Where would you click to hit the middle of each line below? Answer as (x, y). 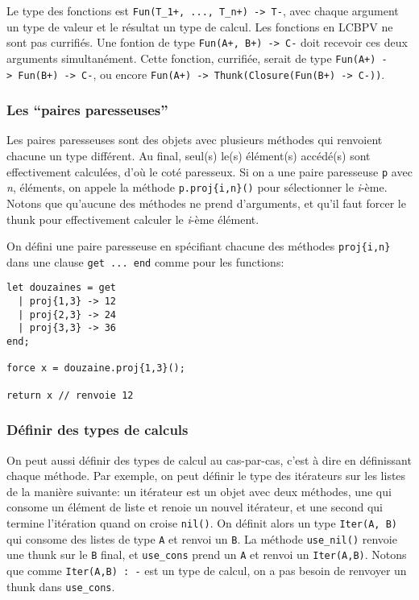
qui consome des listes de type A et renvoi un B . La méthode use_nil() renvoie (202, 538)
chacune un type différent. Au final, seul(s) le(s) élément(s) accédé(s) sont (189, 156)
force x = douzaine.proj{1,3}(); (96, 368)
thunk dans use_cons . (61, 586)
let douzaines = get (62, 288)
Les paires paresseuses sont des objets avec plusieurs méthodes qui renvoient (195, 140)
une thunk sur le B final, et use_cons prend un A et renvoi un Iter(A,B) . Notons (207, 554)
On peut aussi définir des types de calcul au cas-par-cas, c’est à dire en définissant (209, 459)
